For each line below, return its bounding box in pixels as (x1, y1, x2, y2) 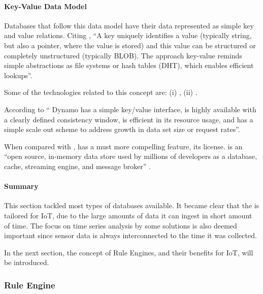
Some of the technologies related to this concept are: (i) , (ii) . (4, 87, 198, 97)
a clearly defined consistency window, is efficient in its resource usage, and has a (4, 114, 253, 124)
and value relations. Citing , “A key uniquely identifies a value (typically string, (4, 30, 252, 41)
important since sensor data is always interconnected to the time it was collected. (4, 230, 257, 241)
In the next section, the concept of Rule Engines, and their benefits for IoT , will (4, 247, 253, 257)
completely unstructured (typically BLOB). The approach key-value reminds (4, 50, 242, 60)
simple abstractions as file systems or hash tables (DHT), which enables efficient (4, 60, 254, 71)
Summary (4, 181, 39, 191)
